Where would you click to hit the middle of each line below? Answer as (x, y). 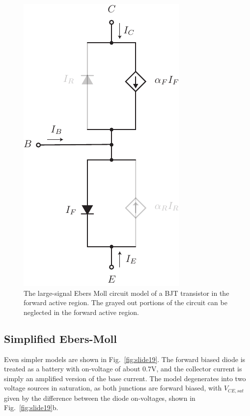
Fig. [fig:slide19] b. (31, 407)
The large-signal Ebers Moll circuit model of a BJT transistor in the (126, 293)
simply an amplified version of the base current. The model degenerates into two (125, 378)
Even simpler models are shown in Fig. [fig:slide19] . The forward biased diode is (125, 359)
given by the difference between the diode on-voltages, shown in (100, 398)
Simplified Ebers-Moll (60, 338)
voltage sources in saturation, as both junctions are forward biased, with (113, 388)
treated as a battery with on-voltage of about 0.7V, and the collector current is (123, 369)
